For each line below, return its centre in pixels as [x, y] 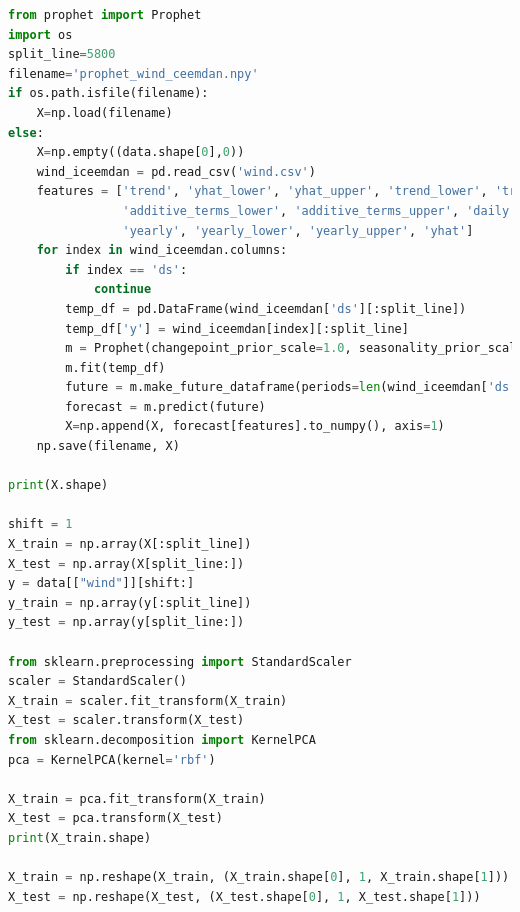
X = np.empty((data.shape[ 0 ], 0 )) [140, 152]
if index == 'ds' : [126, 269]
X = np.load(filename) [104, 112]
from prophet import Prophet [105, 15]
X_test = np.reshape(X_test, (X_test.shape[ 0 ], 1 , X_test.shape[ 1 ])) [244, 896]
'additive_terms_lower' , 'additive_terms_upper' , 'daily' [319, 210]
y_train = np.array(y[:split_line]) [130, 602]
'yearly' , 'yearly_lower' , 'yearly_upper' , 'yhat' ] [298, 230]
